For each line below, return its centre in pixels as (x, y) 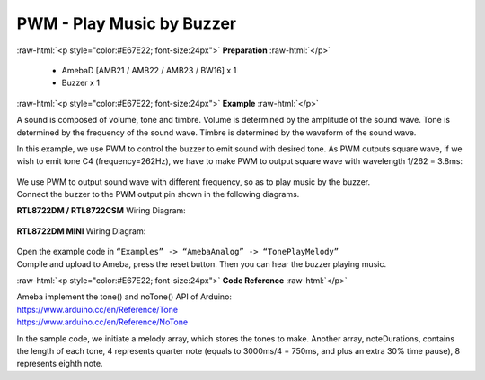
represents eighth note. (60, 364)
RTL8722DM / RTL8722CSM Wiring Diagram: (101, 211)
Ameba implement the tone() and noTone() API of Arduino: (124, 297)
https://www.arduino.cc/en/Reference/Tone (97, 309)
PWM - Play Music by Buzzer (127, 23)
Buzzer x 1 (81, 83)
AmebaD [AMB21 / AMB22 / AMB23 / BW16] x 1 (149, 70)
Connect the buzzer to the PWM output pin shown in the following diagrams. (158, 194)
